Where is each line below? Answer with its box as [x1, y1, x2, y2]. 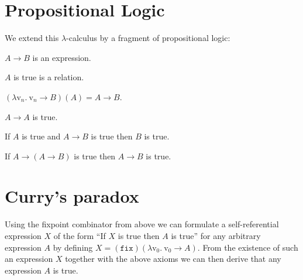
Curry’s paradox [5, 184, 139, 208]
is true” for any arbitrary [171, 230, 261, 241]
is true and [22, 130, 61, 142]
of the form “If [53, 230, 106, 241]
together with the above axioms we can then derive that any [65, 252, 281, 265]
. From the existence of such [197, 241, 298, 253]
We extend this [5, 32, 59, 44]
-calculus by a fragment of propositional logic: [66, 32, 230, 44]
